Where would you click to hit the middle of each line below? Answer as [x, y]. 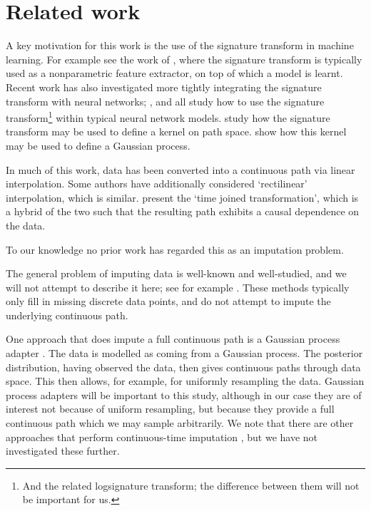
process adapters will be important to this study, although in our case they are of [184, 394]
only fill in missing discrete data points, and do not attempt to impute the [168, 301]
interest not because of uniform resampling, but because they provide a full [170, 409]
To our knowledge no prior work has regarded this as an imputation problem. [175, 249]
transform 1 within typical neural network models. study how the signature [168, 117]
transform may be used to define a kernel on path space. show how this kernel [176, 131]
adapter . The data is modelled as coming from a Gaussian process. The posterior [184, 353]
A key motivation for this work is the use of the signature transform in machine [180, 45]
